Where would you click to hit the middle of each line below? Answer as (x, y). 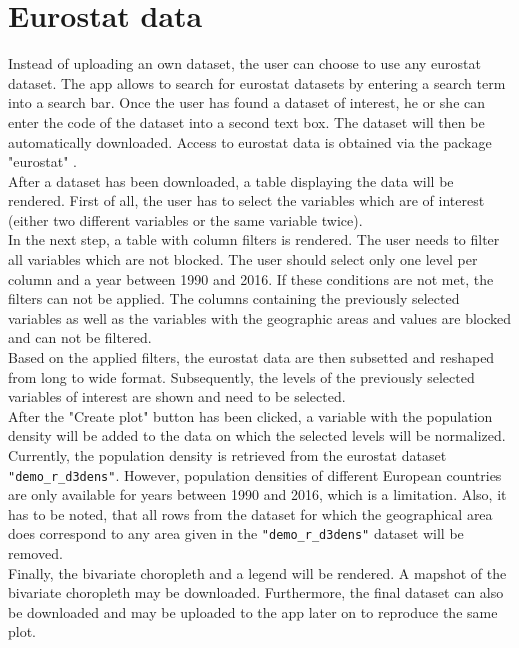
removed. (35, 553)
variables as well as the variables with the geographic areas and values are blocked (260, 317)
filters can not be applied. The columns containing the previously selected (234, 298)
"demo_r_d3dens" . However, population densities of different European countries (255, 474)
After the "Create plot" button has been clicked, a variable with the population (250, 415)
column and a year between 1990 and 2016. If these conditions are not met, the (251, 278)
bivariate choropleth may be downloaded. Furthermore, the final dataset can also (256, 592)
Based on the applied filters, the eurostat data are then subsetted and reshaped (251, 357)
